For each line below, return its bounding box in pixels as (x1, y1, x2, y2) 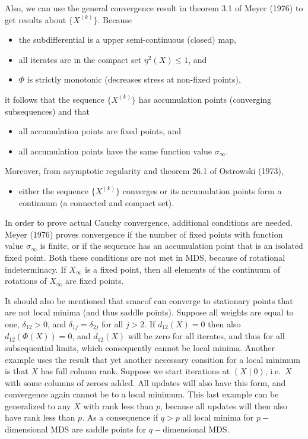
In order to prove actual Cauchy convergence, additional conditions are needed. (5, 216, 293, 229)
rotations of (5, 274, 47, 287)
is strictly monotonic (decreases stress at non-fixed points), (27, 73, 241, 86)
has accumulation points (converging (138, 93, 272, 105)
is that (5, 365, 28, 377)
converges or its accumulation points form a (122, 184, 282, 197)
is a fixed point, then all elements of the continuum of (85, 263, 281, 275)
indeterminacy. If (5, 263, 66, 275)
